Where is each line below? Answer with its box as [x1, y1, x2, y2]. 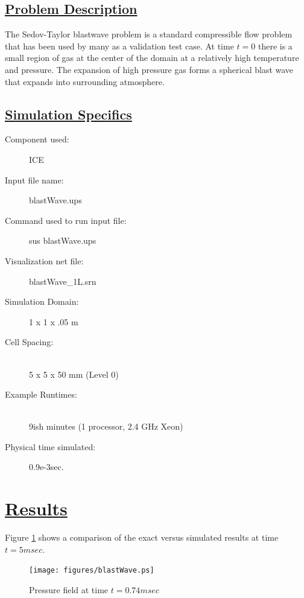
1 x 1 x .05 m [29, 315, 78, 328]
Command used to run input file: [5, 214, 127, 226]
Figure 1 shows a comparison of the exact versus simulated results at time [5, 531, 279, 544]
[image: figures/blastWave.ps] [29, 566, 154, 575]
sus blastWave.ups [29, 234, 97, 247]
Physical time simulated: [5, 440, 96, 453]
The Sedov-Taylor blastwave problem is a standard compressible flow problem [5, 28, 293, 40]
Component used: [5, 133, 69, 145]
